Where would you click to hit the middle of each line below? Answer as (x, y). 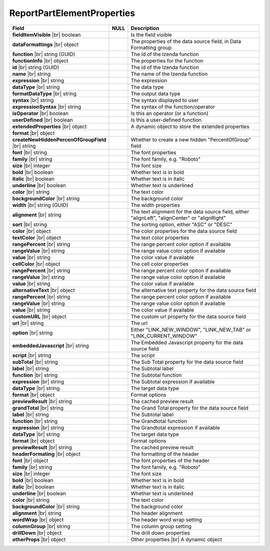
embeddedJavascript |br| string (51, 346)
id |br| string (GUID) (36, 67)
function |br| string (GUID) (43, 54)
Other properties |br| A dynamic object (176, 539)
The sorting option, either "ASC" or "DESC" (181, 224)
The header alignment (156, 513)
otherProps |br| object (39, 539)
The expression (149, 80)
